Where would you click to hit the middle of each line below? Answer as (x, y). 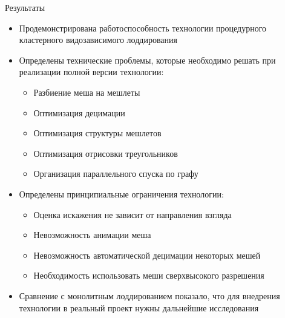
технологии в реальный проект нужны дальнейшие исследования (139, 307)
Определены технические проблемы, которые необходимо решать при (147, 60)
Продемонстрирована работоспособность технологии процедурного (143, 28)
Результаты (25, 7)
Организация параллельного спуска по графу (116, 174)
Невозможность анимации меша (92, 235)
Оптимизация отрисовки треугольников (106, 153)
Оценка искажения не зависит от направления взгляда (133, 214)
